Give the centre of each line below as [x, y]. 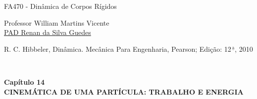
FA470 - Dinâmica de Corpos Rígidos [60, 6]
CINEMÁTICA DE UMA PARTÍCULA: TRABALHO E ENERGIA [124, 91]
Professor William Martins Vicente [57, 22]
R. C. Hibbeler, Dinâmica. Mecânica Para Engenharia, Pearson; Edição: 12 [118, 49]
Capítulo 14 [25, 82]
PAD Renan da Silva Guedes [48, 32]
